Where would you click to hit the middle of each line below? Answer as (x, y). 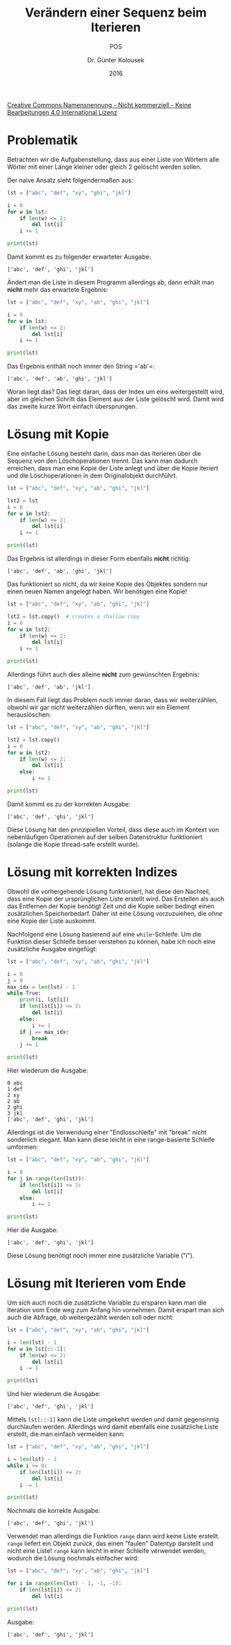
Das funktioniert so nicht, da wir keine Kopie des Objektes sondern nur (108, 584)
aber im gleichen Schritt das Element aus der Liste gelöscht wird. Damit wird (115, 399)
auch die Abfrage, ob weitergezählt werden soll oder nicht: (91, 1317)
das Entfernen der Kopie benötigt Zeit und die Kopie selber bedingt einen (111, 906)
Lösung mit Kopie (58, 434)
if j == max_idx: (44, 1032)
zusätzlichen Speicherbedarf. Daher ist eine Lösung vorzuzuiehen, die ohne (115, 913)
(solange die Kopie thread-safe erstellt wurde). (73, 844)
